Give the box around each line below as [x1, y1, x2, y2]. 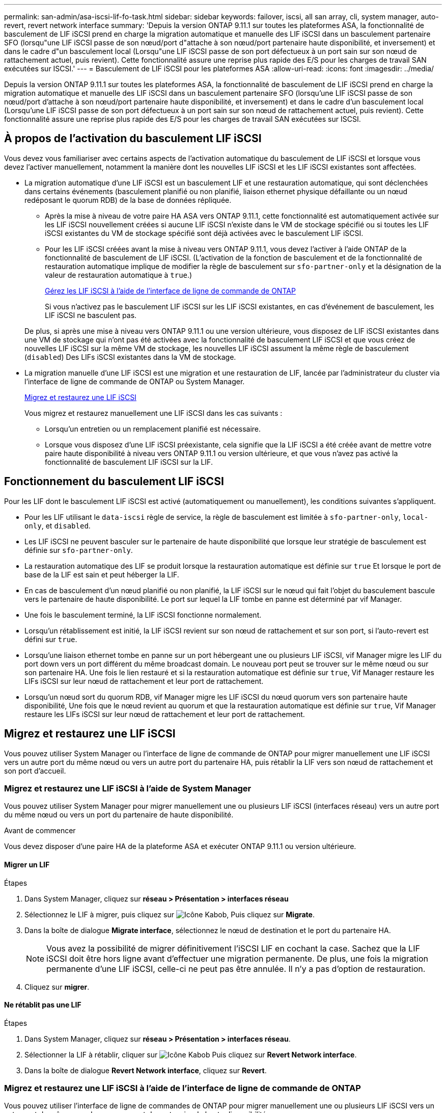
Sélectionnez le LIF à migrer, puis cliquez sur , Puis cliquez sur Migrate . [24, 910, 315, 919]
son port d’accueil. [4, 766, 66, 775]
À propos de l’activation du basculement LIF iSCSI [4, 132, 262, 145]
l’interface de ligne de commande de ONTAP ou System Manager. [24, 377, 245, 386]
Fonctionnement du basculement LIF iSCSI [4, 475, 224, 488]
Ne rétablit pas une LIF [4, 1000, 81, 1010]
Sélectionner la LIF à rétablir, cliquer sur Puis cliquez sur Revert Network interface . [24, 1050, 357, 1059]
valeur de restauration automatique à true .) [45, 270, 192, 279]
